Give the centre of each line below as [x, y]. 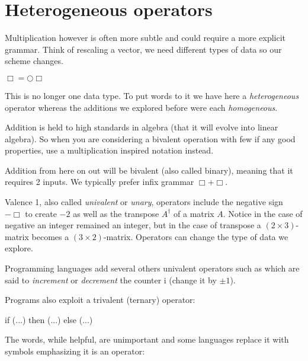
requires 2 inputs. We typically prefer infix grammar [100, 182]
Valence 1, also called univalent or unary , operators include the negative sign [144, 202]
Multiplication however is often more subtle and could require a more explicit [145, 38]
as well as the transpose [116, 213]
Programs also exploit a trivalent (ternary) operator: [100, 300]
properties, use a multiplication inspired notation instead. [109, 150]
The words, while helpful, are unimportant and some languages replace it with [147, 339]
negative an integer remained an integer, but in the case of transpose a [133, 225]
